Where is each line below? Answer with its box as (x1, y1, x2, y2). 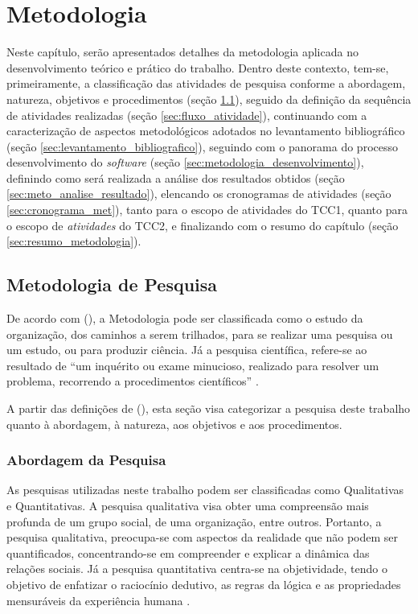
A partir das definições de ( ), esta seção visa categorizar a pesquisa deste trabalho (6, 400, 411, 417)
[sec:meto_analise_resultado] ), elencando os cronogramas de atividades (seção (6, 185, 391, 202)
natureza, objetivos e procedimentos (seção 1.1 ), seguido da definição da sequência (6, 90, 412, 107)
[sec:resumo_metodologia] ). (6, 233, 141, 249)
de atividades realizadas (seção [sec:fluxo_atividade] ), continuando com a (6, 106, 367, 123)
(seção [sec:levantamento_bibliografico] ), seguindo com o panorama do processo (6, 138, 398, 155)
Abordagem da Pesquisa (6, 450, 166, 470)
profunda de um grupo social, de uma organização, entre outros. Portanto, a (6, 513, 382, 530)
